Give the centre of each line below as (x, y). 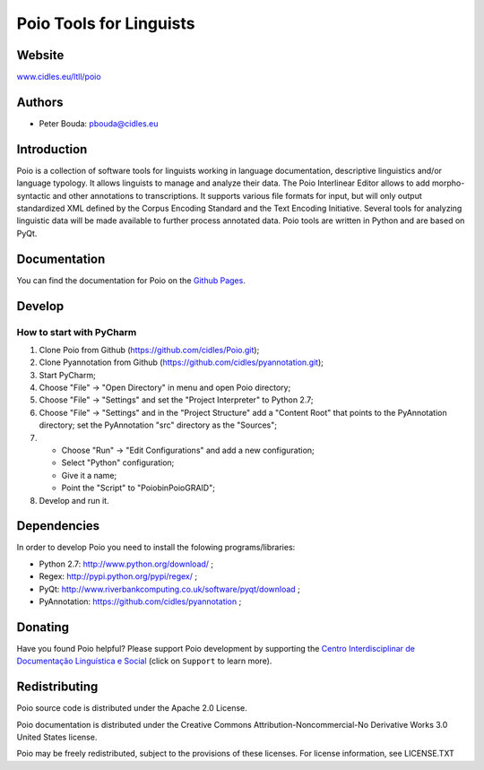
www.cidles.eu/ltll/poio (59, 77)
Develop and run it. (74, 500)
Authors (40, 102)
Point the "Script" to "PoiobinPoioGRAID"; (138, 488)
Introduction (52, 149)
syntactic (34, 195)
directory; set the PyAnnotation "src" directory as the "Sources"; (158, 425)
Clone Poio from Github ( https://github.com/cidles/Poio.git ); (149, 350)
